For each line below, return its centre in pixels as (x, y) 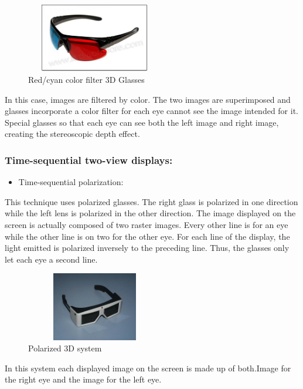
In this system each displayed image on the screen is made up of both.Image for (148, 368)
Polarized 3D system (65, 348)
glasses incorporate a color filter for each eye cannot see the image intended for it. (151, 111)
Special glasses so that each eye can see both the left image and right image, (142, 122)
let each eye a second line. (51, 259)
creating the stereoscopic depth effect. (72, 134)
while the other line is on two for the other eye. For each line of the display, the (147, 236)
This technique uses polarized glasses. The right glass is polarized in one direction (151, 201)
